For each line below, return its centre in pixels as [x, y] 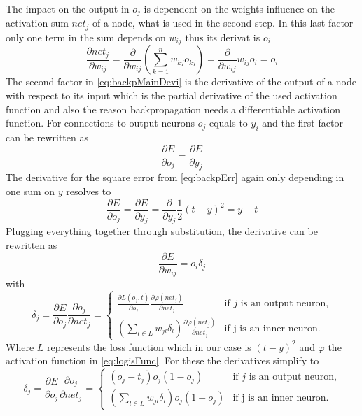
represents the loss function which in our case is [149, 346]
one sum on [30, 191]
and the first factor [302, 123]
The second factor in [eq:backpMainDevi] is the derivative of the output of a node [181, 81]
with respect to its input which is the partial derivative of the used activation [172, 95]
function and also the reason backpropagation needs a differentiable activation [173, 109]
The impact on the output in [68, 8]
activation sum [37, 23]
